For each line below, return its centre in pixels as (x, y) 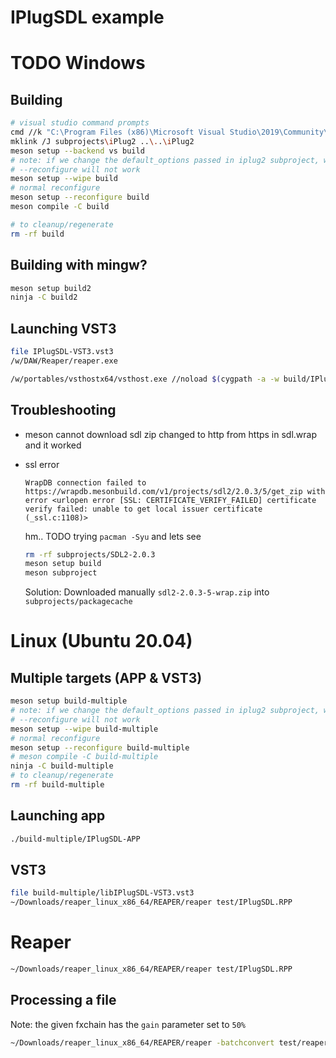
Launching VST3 (63, 328)
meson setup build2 (51, 288)
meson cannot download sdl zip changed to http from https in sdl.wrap (171, 434)
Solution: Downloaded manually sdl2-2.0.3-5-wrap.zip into (147, 592)
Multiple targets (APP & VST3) (106, 677)
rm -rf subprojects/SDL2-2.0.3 (90, 554)
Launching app (58, 816)
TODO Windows (78, 63)
